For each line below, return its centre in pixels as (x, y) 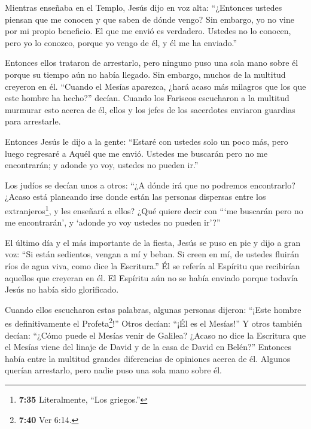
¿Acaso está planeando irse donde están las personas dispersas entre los (135, 197)
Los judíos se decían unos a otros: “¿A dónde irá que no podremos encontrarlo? (150, 185)
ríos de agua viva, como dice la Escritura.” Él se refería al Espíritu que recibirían (153, 265)
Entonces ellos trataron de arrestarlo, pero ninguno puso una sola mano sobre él (152, 63)
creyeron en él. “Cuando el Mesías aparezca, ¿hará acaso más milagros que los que (155, 86)
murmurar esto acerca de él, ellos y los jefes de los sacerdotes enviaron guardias (150, 109)
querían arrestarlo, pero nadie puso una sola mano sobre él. (114, 370)
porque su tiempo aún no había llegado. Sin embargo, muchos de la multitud (145, 74)
